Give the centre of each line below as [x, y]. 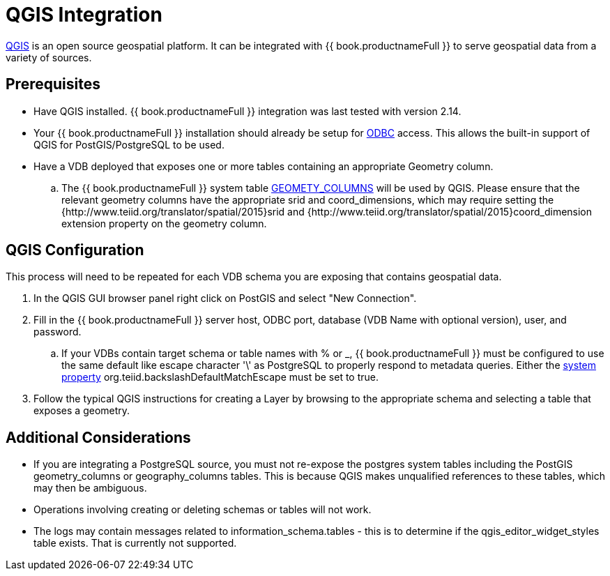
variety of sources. [49, 57]
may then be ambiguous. [90, 488]
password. [58, 332]
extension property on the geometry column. [164, 223]
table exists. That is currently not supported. [135, 543]
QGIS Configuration [75, 250]
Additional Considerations [98, 437]
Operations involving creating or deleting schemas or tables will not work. [203, 510]
